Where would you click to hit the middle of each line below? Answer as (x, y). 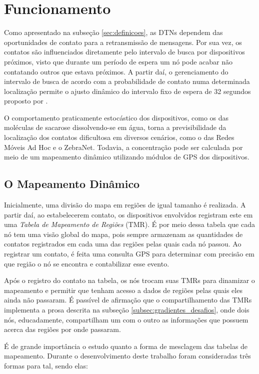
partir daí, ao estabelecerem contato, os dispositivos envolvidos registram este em (128, 214)
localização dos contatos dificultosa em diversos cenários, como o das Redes (119, 137)
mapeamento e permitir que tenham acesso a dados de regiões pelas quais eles (123, 290)
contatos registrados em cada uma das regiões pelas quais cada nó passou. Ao (123, 244)
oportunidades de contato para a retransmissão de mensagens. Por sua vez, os (123, 42)
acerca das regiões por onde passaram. (62, 329)
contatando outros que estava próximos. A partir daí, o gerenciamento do (116, 71)
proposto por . (26, 101)
